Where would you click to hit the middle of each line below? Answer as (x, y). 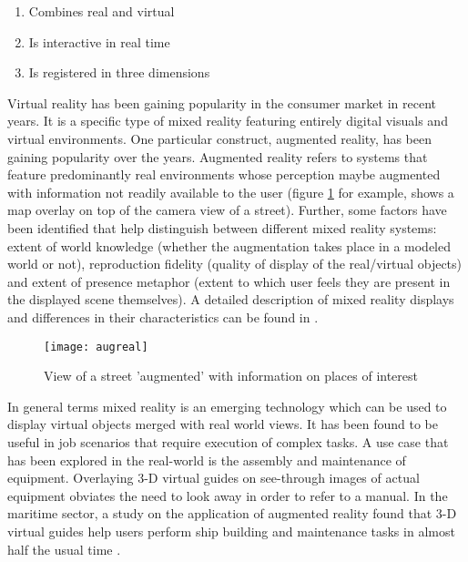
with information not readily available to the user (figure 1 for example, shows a (231, 192)
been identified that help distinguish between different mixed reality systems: (222, 227)
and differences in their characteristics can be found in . (163, 317)
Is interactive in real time (99, 41)
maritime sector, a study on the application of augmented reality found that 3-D (232, 513)
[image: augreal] (96, 347)
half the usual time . (64, 549)
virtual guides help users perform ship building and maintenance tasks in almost (231, 531)
